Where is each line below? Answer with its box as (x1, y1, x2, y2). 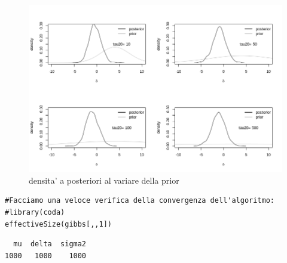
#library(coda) (5, 208, 65, 216)
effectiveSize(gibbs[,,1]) (5, 219, 112, 228)
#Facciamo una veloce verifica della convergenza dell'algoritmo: (5, 196, 275, 205)
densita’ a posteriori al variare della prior (29, 174, 179, 186)
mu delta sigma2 (13, 240, 87, 249)
